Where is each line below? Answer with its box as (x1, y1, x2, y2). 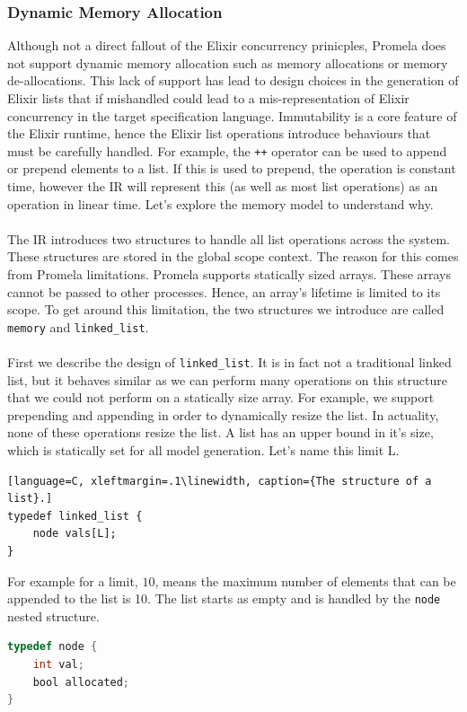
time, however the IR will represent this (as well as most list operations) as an (7, 177, 438, 196)
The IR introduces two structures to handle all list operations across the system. (7, 229, 450, 248)
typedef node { (7, 640, 98, 654)
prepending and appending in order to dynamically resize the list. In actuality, (7, 405, 439, 424)
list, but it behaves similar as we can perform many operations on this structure (7, 370, 447, 389)
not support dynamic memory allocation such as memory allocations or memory (7, 53, 448, 72)
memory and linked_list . (7, 317, 149, 336)
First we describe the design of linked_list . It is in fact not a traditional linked (7, 353, 452, 372)
